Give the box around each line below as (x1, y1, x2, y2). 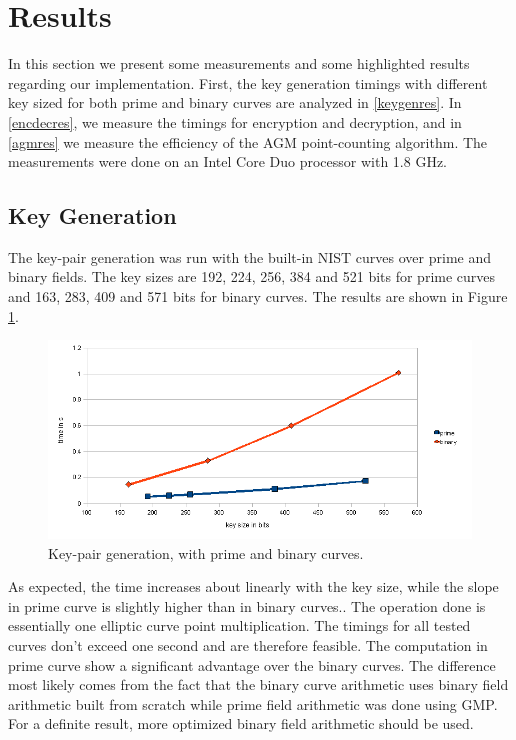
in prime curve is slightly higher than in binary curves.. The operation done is (8, 595, 486, 616)
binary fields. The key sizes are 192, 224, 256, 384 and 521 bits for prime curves (8, 266, 496, 287)
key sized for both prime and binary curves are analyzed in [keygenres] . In (8, 92, 462, 113)
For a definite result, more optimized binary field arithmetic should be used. (8, 713, 474, 734)
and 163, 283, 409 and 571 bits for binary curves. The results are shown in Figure (8, 286, 508, 307)
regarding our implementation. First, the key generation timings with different (8, 72, 488, 93)
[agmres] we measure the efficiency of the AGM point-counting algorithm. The (8, 131, 488, 152)
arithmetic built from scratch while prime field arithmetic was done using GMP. (8, 693, 498, 714)
